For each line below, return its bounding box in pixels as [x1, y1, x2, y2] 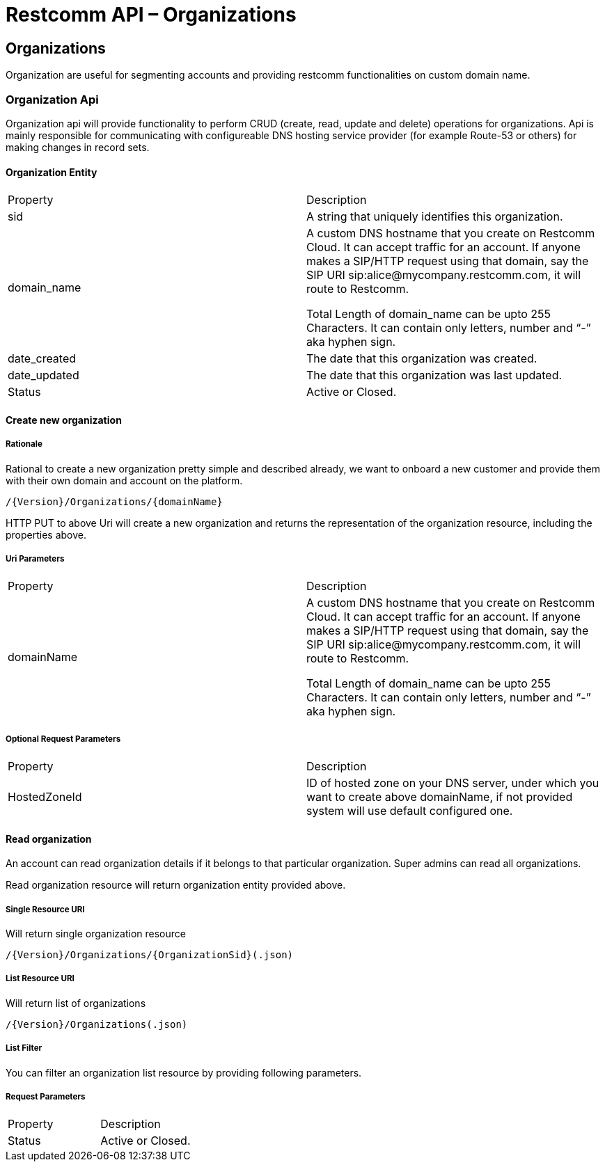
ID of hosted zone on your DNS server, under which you [306, 776, 599, 791]
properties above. [6, 528, 87, 541]
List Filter [6, 1043, 42, 1054]
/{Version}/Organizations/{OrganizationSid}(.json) [6, 949, 294, 961]
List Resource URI [6, 974, 74, 984]
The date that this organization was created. [306, 351, 537, 366]
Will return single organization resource [6, 928, 186, 940]
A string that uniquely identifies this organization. [306, 209, 563, 224]
